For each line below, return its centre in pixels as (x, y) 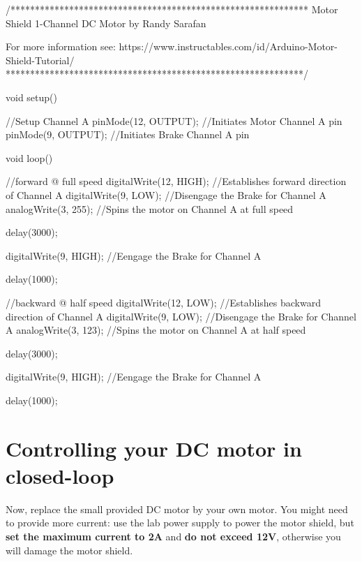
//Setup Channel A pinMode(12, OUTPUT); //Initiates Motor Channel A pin (174, 120)
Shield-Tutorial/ (40, 60)
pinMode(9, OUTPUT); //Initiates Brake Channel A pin (128, 134)
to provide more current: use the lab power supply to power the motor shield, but (180, 523)
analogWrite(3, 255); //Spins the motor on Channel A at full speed (150, 208)
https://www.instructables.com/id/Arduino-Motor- (228, 46)
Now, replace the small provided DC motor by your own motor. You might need (177, 509)
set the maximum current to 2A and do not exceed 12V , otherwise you (173, 536)
